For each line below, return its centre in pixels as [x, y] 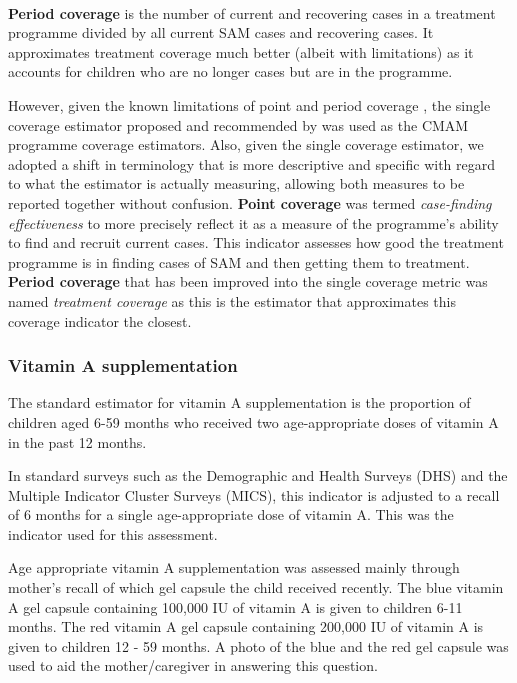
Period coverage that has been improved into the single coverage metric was [248, 281]
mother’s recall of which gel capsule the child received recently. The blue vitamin [256, 587]
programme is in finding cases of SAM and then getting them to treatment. [239, 261]
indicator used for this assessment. [113, 533]
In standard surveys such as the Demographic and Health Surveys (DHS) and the [258, 475]
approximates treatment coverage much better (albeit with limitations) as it [241, 51]
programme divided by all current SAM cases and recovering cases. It [221, 32]
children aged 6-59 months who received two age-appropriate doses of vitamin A [253, 421]
